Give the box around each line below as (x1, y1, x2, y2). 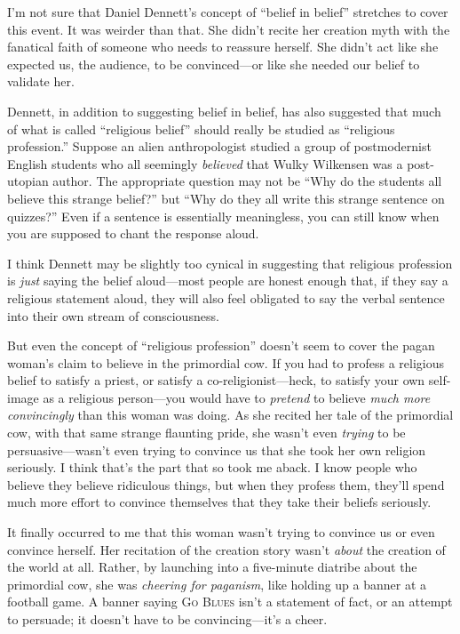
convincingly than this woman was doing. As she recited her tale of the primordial (7, 405, 454, 424)
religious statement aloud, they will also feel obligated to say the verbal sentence (7, 288, 445, 307)
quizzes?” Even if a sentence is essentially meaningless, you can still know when (7, 206, 440, 225)
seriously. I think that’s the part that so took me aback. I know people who (7, 458, 417, 477)
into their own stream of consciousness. (7, 306, 219, 325)
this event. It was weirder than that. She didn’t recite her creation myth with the (7, 20, 450, 38)
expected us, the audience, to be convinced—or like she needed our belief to (7, 54, 420, 73)
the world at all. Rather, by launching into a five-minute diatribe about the (7, 558, 417, 576)
